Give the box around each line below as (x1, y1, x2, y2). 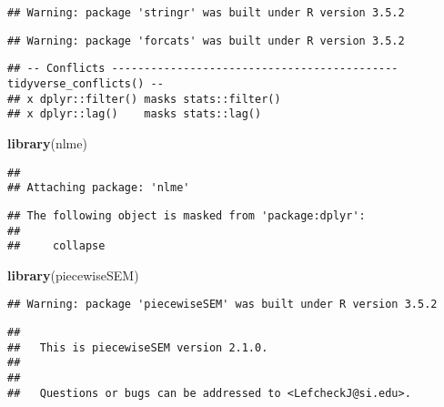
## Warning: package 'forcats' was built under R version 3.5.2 (7, 34, 405, 47)
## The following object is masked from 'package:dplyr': (7, 209, 366, 222)
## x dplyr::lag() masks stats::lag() (7, 107, 262, 121)
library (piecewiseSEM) (7, 265, 139, 284)
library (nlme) (7, 133, 87, 152)
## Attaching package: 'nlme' (7, 181, 190, 195)
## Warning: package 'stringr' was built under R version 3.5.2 (7, 6, 405, 19)
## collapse (7, 239, 106, 253)
